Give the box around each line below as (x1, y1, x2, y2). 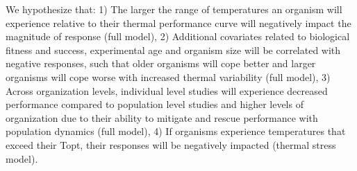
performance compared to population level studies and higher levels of (6, 97, 304, 111)
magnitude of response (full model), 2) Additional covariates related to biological (6, 29, 350, 44)
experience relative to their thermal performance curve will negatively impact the (6, 15, 351, 30)
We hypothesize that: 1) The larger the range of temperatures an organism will (6, 2, 342, 16)
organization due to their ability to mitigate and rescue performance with (6, 110, 318, 125)
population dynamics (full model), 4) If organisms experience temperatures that (6, 124, 346, 138)
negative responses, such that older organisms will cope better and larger (6, 56, 316, 71)
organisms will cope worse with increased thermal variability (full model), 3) (6, 69, 331, 84)
